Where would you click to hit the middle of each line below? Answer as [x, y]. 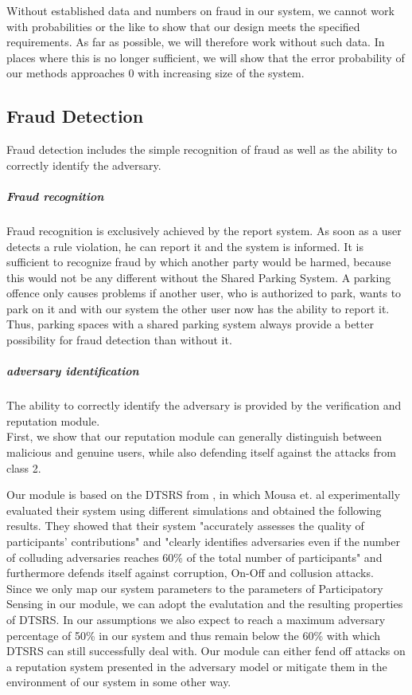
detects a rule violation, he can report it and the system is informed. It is [185, 246]
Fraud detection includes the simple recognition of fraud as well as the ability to [202, 149]
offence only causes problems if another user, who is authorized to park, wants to [204, 293]
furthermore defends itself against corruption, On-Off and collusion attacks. [190, 573]
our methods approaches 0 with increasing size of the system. [155, 73]
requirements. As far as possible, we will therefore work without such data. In [196, 42]
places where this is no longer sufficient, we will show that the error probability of [206, 57]
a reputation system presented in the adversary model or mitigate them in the [197, 666]
